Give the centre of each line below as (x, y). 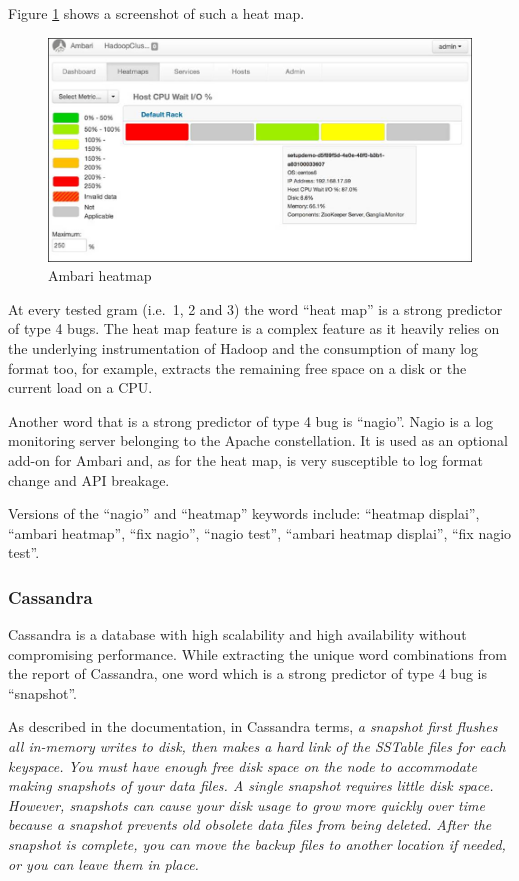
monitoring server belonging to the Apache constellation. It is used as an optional (258, 440)
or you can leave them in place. (103, 863)
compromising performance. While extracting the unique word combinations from (257, 653)
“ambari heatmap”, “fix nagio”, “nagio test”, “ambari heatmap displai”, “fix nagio (260, 532)
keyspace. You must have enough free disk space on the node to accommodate (242, 765)
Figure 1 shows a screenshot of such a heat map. (156, 13)
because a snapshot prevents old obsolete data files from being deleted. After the (250, 824)
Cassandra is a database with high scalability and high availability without (237, 634)
